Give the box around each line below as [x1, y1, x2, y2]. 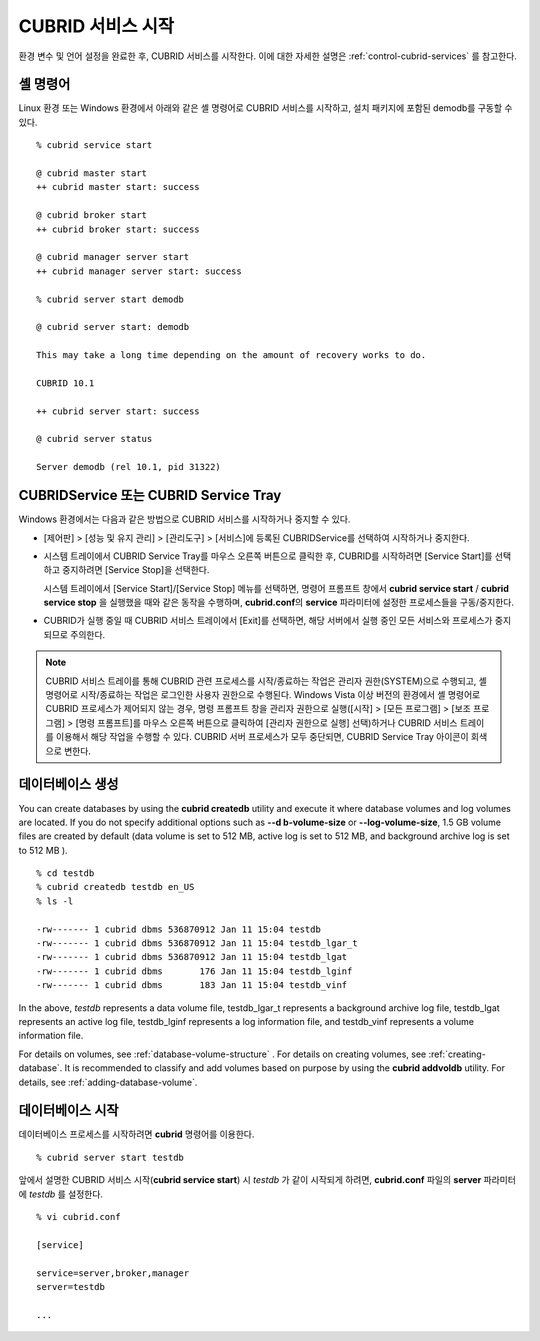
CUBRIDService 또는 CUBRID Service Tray [18, 487, 282, 504]
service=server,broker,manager [36, 1267, 190, 1279]
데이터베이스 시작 [18, 1102, 119, 1119]
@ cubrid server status [36, 433, 153, 445]
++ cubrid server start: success [36, 405, 200, 417]
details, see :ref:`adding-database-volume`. [18, 1076, 198, 1088]
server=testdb [36, 1281, 105, 1292]
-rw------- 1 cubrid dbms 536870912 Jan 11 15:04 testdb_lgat [36, 951, 348, 963]
